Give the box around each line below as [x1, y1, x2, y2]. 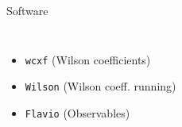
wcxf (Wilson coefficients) [25, 51, 151, 67]
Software [6, 2, 48, 18]
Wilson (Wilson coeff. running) [25, 78, 176, 94]
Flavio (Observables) [25, 104, 130, 121]
